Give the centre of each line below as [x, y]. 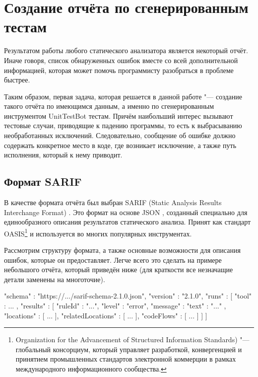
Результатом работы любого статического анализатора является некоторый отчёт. [126, 50]
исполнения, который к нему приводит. [63, 155]
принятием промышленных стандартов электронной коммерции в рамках [126, 359]
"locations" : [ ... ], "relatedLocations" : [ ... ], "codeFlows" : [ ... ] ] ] [106, 315]
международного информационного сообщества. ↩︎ [91, 369]
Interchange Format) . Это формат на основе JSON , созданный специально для [126, 212]
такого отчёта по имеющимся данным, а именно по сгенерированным [109, 106]
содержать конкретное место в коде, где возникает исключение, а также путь [120, 145]
